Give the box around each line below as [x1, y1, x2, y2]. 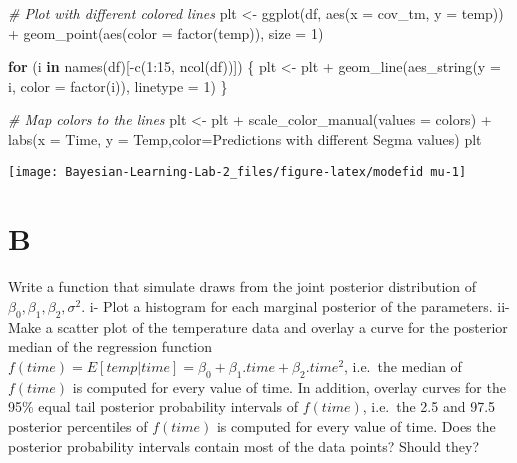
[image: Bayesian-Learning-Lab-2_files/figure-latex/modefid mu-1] [8, 164, 467, 179]
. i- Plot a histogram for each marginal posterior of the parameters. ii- [81, 295, 510, 316]
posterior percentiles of [8, 415, 148, 436]
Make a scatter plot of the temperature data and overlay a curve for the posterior [8, 316, 508, 337]
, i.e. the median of [344, 355, 462, 376]
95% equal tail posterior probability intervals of [8, 396, 299, 417]
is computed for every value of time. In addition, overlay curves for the [72, 376, 506, 397]
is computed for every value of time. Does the [216, 415, 496, 436]
